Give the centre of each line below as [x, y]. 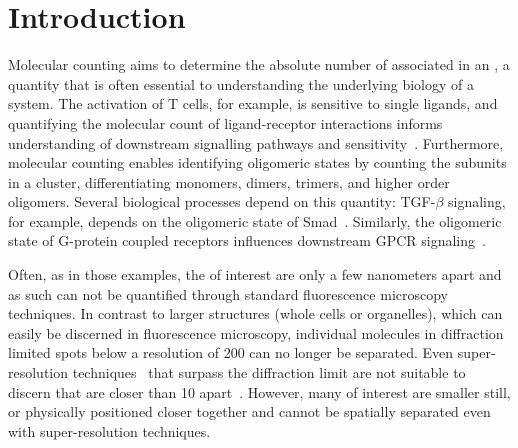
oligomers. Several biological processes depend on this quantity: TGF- [222, 201]
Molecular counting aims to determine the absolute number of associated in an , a [259, 64]
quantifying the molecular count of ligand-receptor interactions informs [225, 122]
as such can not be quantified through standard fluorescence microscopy [228, 293]
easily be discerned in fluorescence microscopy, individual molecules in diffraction [256, 332]
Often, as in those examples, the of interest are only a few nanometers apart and [255, 274]
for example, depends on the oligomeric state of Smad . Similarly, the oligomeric [255, 220]
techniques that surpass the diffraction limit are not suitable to [269, 372]
